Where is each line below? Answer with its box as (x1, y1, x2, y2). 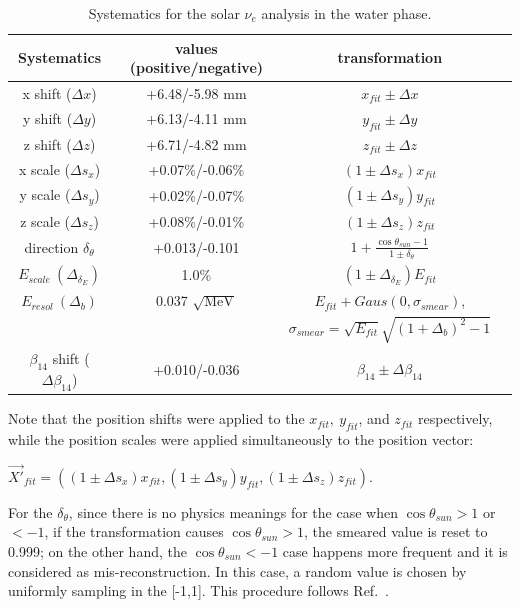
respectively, (418, 408, 493, 429)
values (175, 37, 218, 58)
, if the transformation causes (44, 521, 224, 542)
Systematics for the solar (88, 3, 240, 23)
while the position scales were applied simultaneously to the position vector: (8, 428, 474, 449)
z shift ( (23, 133, 72, 154)
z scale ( (20, 210, 70, 231)
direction (24, 237, 79, 258)
